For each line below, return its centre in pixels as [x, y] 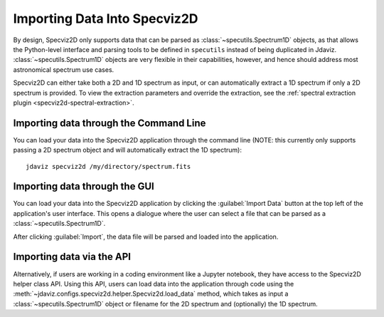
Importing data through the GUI [84, 186]
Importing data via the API [72, 257]
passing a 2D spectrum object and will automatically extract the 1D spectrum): [127, 150]
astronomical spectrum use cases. [64, 69]
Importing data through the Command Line [110, 123]
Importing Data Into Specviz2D [106, 19]
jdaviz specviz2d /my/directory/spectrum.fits [108, 166]
